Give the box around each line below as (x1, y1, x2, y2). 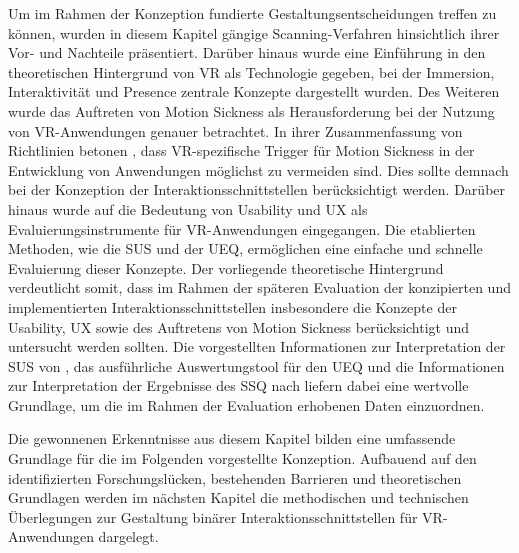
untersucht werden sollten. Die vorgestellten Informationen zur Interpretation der (8, 336, 506, 357)
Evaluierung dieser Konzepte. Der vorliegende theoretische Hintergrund (8, 257, 444, 278)
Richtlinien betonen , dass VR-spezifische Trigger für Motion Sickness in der (8, 140, 475, 161)
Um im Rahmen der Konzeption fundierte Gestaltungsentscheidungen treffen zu (8, 3, 497, 23)
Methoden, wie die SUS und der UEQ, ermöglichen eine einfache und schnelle (8, 238, 483, 259)
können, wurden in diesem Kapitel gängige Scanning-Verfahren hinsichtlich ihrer (8, 22, 500, 43)
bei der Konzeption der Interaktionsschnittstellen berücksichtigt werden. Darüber (8, 179, 506, 200)
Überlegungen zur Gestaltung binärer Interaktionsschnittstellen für (8, 506, 418, 527)
